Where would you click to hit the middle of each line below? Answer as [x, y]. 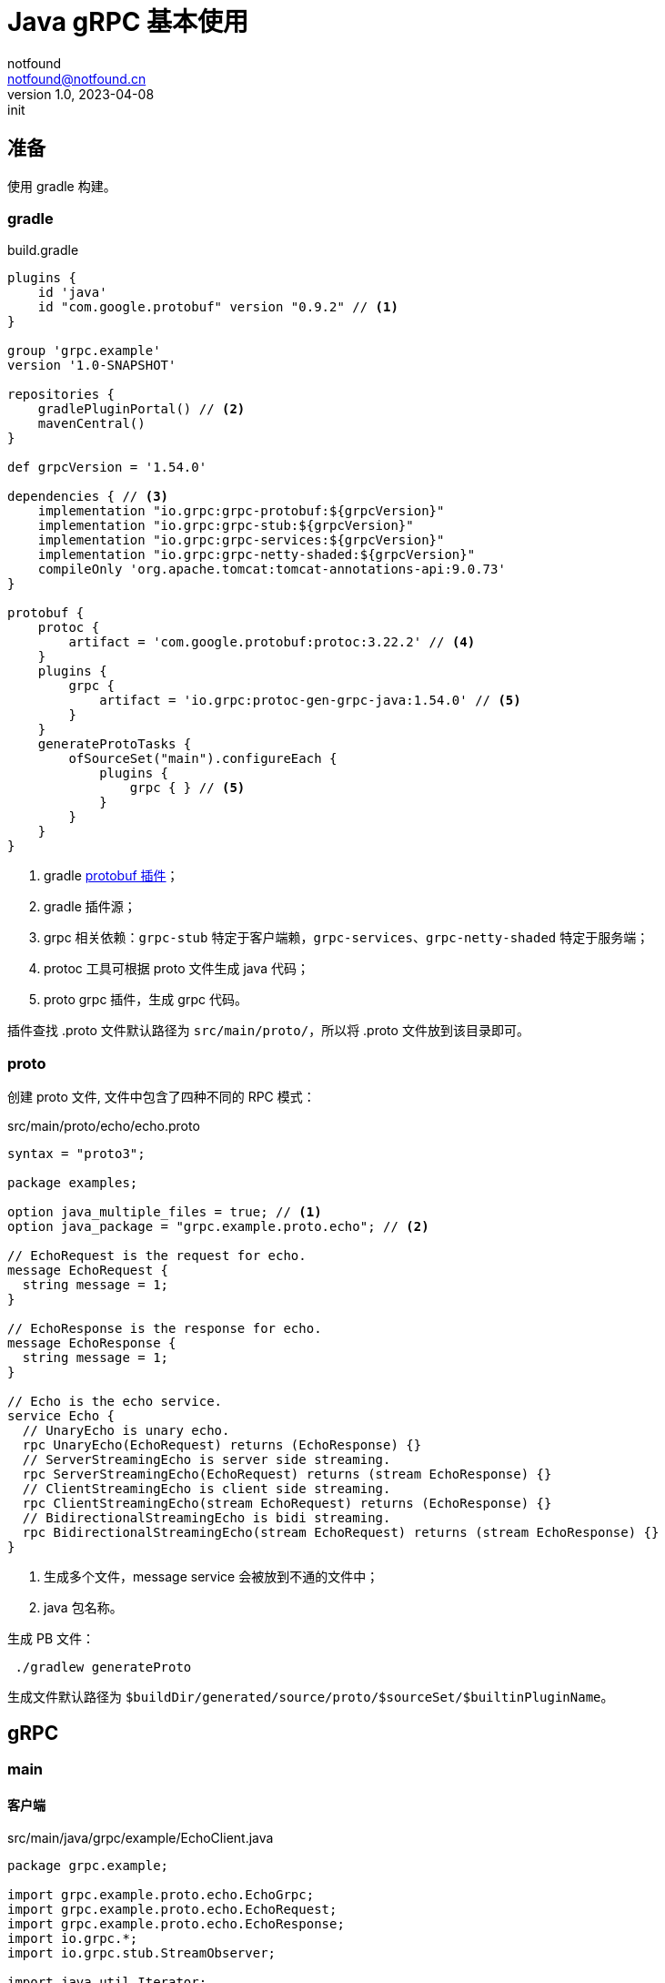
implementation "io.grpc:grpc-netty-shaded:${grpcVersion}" [257, 555]
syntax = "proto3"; [76, 1154]
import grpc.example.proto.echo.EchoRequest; [172, 1910]
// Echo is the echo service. [115, 1402]
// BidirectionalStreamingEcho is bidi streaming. [207, 1518]
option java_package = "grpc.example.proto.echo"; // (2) [218, 1227]
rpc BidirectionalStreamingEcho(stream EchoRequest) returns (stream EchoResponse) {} [341, 1533]
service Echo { [61, 1416]
